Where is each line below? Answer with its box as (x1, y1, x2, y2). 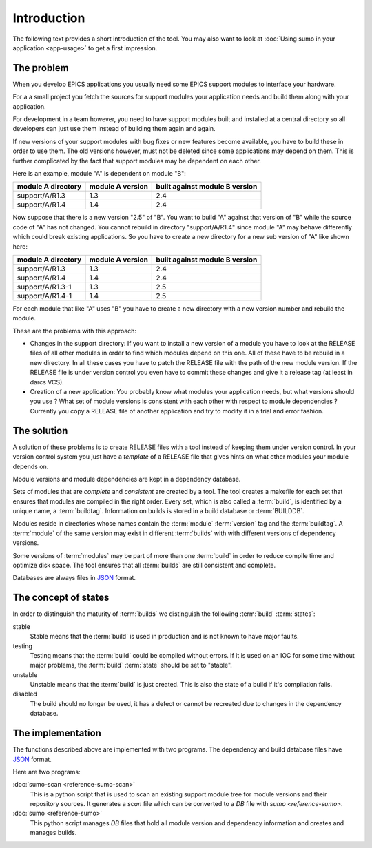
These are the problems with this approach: (12, 327, 137, 335)
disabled (12, 690, 37, 699)
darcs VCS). (30, 378, 65, 386)
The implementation (12, 727, 101, 739)
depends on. (12, 462, 49, 470)
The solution (12, 424, 68, 437)
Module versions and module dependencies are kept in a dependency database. (12, 475, 241, 483)
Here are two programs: (12, 767, 81, 776)
